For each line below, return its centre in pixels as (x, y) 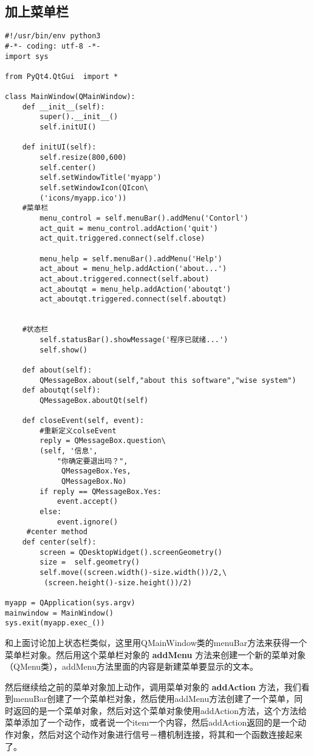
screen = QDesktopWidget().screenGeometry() (131, 552)
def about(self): (57, 370)
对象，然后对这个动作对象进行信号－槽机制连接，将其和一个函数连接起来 (158, 734)
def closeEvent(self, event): (83, 421)
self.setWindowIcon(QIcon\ (94, 188)
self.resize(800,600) (83, 158)
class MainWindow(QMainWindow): (70, 97)
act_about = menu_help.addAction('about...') (133, 269)
